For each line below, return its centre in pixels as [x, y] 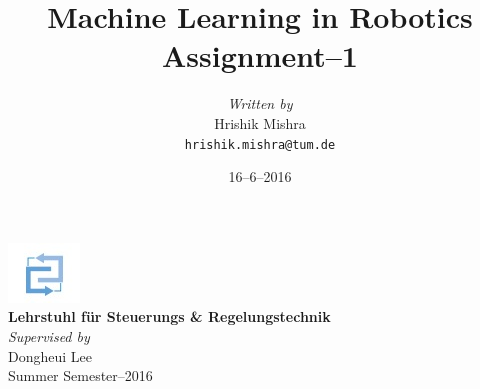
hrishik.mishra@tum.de [260, 144]
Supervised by [49, 335]
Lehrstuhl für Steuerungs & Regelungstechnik [169, 316]
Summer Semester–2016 [80, 375]
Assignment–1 [260, 55]
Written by [260, 103]
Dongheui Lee [50, 355]
